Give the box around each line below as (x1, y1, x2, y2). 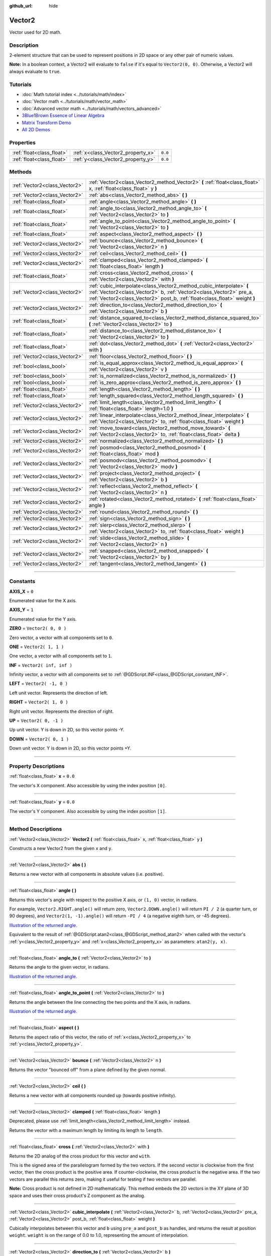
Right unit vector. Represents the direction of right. (9, 708, 114, 714)
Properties (9, 139, 36, 146)
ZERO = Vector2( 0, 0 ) (9, 625, 67, 632)
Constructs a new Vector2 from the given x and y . (9, 846, 113, 852)
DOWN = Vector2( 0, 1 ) (9, 736, 69, 742)
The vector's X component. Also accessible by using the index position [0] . (9, 782, 167, 788)
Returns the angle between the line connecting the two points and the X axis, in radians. (9, 999, 191, 1005)
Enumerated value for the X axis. (9, 597, 77, 603)
